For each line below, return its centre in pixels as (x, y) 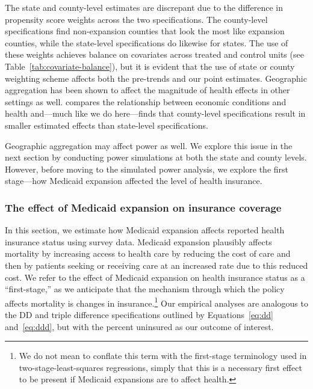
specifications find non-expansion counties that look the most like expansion (145, 31)
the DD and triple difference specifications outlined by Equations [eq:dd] (139, 314)
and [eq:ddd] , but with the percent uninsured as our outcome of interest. (139, 326)
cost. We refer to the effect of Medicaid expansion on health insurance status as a (155, 277)
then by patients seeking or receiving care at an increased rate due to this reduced (156, 265)
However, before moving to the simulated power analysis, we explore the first (147, 169)
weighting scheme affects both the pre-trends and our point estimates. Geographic (156, 78)
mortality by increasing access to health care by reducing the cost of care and (148, 253)
